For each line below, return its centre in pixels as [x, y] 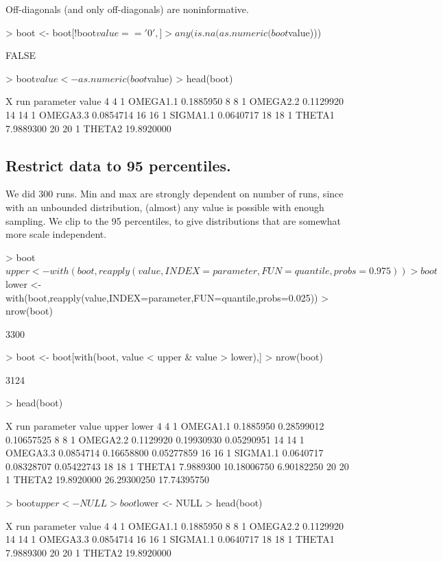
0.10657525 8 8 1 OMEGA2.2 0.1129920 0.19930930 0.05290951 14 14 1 [155, 439]
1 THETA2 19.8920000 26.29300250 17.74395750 [107, 479]
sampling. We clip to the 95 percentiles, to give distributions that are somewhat [173, 220]
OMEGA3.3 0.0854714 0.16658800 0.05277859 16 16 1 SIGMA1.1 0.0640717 [165, 453]
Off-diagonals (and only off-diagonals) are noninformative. [127, 9]
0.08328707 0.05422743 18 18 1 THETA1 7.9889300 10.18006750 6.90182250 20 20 [177, 466]
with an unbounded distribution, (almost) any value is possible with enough [165, 207]
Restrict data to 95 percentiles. [118, 165]
